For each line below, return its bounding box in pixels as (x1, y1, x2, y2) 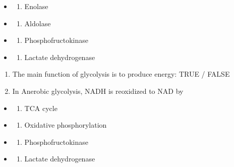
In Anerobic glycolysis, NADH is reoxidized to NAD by (12, 85, 184, 96)
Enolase (24, 1, 48, 11)
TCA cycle (24, 102, 57, 113)
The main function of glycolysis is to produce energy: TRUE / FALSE (12, 69, 230, 79)
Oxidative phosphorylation (24, 120, 107, 130)
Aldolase (24, 18, 51, 28)
